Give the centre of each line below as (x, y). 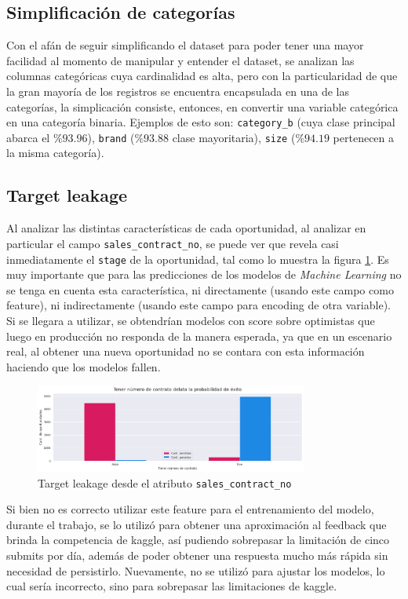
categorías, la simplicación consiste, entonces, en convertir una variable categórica (202, 106)
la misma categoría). (55, 153)
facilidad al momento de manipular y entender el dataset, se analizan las (180, 60)
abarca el (28, 137)
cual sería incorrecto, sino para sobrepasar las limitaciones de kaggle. (172, 586)
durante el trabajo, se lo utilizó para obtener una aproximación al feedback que (197, 524)
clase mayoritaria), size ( (234, 137)
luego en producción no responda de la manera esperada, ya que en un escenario (199, 336)
